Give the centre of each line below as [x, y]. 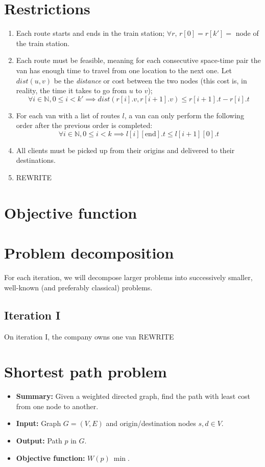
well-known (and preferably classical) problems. [78, 287]
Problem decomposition [89, 253]
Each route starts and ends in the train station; [90, 33]
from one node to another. [57, 406]
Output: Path [39, 441]
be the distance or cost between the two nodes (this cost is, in [150, 80]
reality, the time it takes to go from [71, 90]
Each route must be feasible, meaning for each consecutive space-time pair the [138, 60]
